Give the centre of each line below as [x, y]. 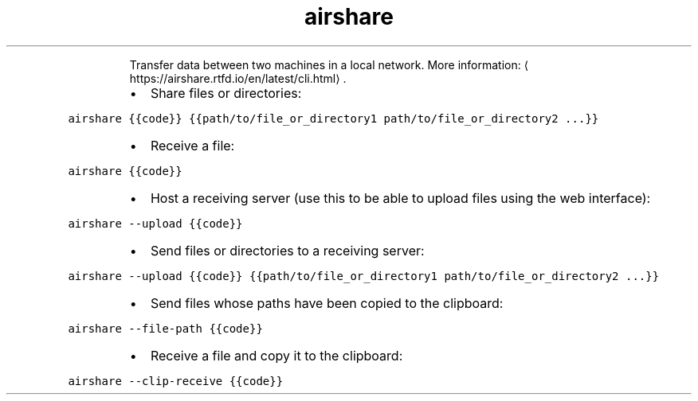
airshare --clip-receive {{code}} [176, 381]
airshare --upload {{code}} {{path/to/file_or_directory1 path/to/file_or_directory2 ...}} [364, 276]
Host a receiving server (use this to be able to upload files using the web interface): [400, 198]
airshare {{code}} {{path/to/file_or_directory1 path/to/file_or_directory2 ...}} [333, 118]
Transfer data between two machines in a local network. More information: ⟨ [329, 64]
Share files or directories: [226, 93]
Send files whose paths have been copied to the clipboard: [327, 303]
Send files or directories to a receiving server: [287, 250]
